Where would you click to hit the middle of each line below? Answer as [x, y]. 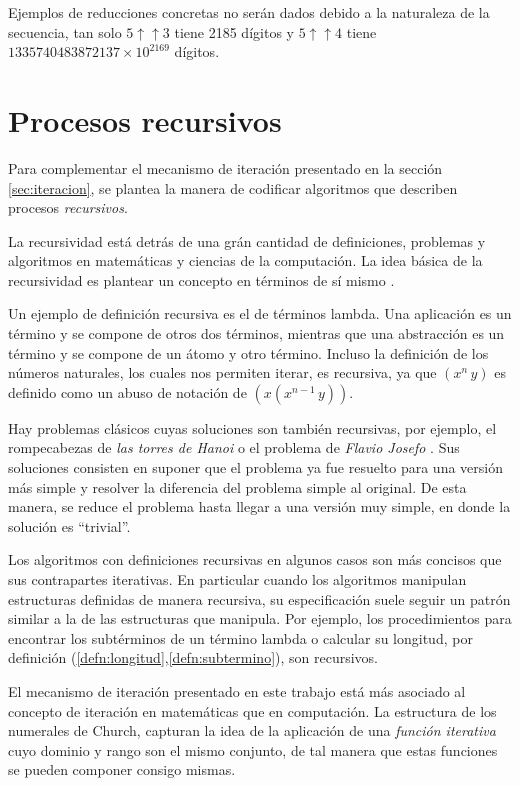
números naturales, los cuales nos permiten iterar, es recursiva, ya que [222, 372]
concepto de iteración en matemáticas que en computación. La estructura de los [252, 710]
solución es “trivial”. [69, 525]
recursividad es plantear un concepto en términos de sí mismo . [201, 279]
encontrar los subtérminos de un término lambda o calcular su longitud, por [240, 637]
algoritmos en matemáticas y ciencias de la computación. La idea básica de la [245, 260]
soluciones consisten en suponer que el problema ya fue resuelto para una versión [255, 467]
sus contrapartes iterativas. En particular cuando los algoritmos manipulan [237, 579]
